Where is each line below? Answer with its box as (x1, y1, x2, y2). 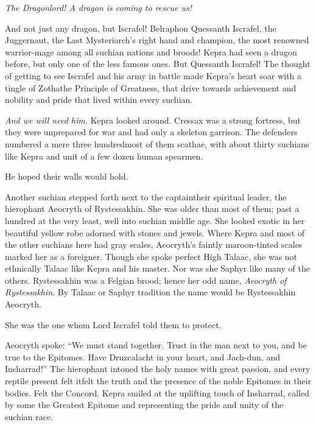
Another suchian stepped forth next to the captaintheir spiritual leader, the (5, 190, 287, 203)
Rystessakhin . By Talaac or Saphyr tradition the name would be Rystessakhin (5, 286, 296, 298)
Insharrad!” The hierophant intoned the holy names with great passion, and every (5, 362, 311, 375)
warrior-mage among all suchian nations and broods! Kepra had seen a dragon (5, 45, 297, 58)
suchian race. (5, 410, 54, 423)
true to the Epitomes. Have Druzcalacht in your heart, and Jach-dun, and (5, 350, 280, 363)
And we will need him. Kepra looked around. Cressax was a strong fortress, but (5, 113, 301, 126)
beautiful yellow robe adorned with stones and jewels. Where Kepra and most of (5, 226, 305, 239)
